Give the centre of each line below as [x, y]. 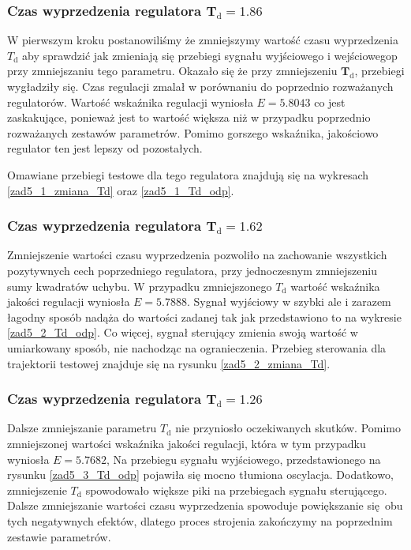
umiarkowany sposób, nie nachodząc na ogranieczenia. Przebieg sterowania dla [197, 347]
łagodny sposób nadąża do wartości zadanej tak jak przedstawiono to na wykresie [204, 316]
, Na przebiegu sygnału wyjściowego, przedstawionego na [243, 459]
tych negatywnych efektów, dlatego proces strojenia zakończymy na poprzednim [200, 520]
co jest [330, 102]
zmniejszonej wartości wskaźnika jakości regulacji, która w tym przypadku [187, 443]
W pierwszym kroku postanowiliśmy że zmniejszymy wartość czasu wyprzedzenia [203, 40]
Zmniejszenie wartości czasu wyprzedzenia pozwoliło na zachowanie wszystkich [197, 255]
